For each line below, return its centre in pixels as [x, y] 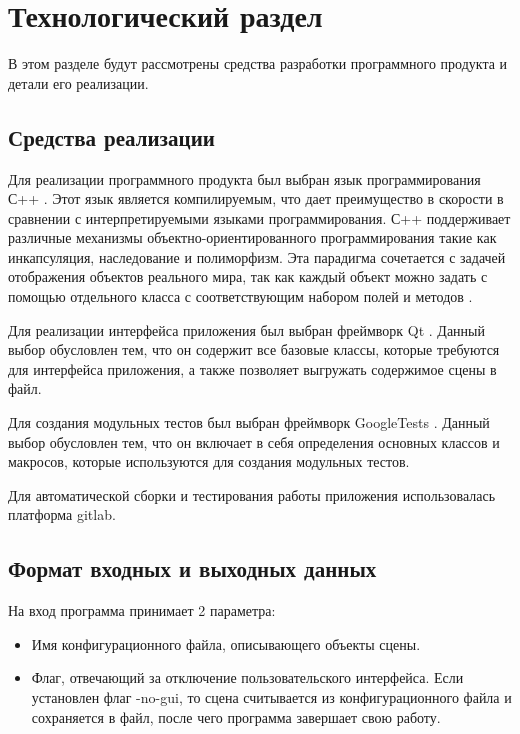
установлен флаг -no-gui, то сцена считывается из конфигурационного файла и [271, 697]
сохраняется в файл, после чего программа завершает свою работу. [236, 716]
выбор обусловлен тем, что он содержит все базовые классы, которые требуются [254, 349]
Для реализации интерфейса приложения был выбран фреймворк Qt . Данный [246, 329]
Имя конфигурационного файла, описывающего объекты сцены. [226, 643]
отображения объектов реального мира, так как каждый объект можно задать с [248, 276]
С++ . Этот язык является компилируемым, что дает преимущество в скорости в [256, 198]
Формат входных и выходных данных [192, 568]
